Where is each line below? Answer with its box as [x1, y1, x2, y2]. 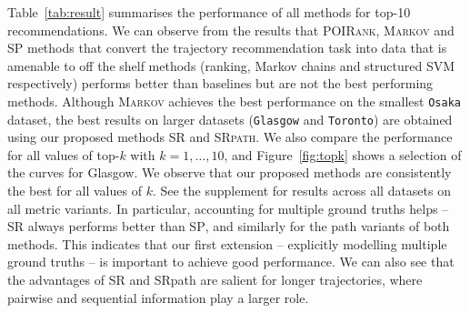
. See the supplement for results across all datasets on [152, 181, 451, 200]
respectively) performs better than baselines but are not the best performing [7, 74, 434, 93]
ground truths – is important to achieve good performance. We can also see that [7, 252, 455, 271]
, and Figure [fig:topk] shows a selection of [224, 145, 462, 164]
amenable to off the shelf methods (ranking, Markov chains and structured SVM [7, 56, 455, 75]
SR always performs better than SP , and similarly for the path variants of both [7, 217, 450, 236]
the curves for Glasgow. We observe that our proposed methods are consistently [7, 163, 452, 182]
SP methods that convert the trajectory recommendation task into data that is [7, 38, 447, 57]
